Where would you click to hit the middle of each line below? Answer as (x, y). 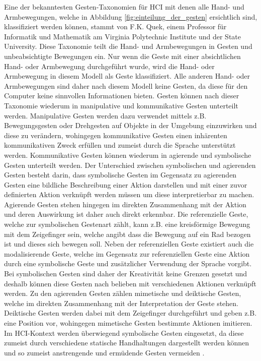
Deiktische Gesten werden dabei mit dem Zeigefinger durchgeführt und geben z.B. (130, 313)
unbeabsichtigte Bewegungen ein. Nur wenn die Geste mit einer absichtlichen (122, 56)
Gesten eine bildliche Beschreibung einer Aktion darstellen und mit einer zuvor (126, 184)
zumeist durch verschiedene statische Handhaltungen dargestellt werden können (127, 343)
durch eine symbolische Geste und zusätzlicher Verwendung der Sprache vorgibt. (128, 263)
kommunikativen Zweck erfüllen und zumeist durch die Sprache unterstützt (120, 145)
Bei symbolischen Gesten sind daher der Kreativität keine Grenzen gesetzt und (126, 274)
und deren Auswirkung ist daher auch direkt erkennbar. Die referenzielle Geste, (126, 214)
